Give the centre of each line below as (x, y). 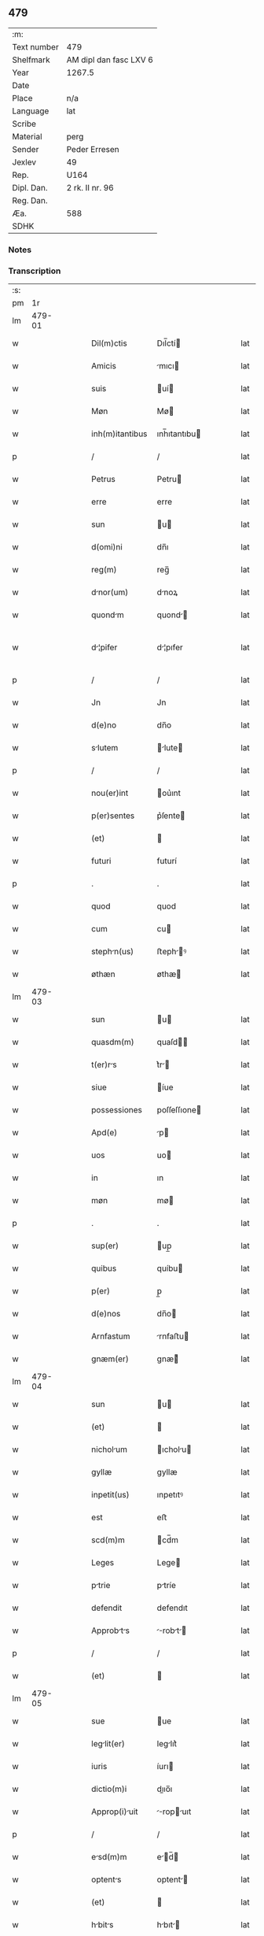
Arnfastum (111, 1336)
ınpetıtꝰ (170, 1495)
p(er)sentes (113, 816)
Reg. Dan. (30, 200)
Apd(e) (104, 1133)
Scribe (24, 124)
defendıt (172, 1608)
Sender (26, 149)
